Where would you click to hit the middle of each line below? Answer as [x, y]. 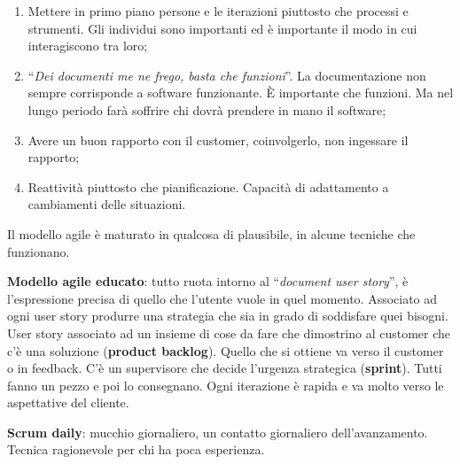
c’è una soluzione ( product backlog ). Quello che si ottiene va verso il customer [226, 350]
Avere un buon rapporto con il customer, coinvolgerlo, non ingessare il [218, 139]
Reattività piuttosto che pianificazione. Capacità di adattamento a [208, 186]
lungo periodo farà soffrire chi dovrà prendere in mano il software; [207, 109]
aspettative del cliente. [68, 402]
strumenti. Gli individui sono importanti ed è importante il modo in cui [222, 28]
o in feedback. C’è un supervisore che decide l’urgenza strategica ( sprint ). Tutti [225, 368]
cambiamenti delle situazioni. [107, 204]
